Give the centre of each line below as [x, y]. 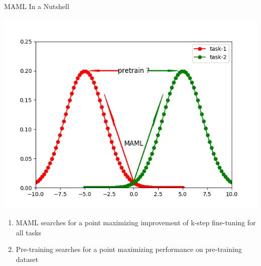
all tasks [29, 232]
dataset [27, 259]
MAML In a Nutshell [37, 6]
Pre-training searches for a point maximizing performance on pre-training [129, 249]
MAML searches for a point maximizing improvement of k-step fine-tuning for [136, 223]
